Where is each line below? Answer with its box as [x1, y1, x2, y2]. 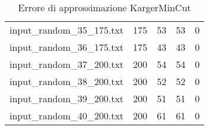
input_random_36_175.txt [9, 40, 124, 54]
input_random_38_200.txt [9, 74, 124, 88]
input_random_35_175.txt [9, 23, 124, 37]
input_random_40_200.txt [9, 109, 124, 122]
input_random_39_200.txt [9, 92, 124, 105]
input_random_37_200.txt [9, 57, 124, 71]
